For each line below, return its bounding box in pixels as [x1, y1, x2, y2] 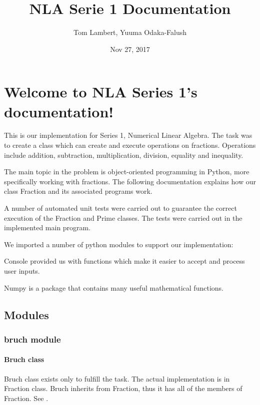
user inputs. [4, 265, 40, 276]
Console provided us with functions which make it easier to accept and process [4, 256, 245, 266]
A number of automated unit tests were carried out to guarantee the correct [4, 203, 237, 213]
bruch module [4, 333, 61, 345]
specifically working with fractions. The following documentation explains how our [4, 176, 256, 186]
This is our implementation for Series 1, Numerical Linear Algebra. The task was [4, 130, 252, 140]
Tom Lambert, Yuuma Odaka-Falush [73, 27, 187, 37]
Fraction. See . [4, 393, 48, 403]
